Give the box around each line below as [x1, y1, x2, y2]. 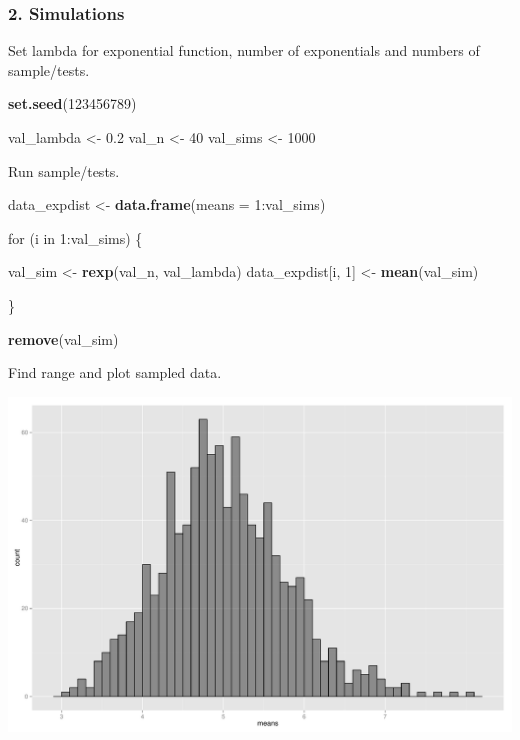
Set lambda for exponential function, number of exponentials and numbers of [8, 40, 480, 61]
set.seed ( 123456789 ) [8, 93, 137, 114]
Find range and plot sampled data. [8, 362, 222, 383]
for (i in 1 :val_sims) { [8, 227, 143, 248]
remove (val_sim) [8, 328, 119, 349]
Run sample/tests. [8, 160, 120, 181]
